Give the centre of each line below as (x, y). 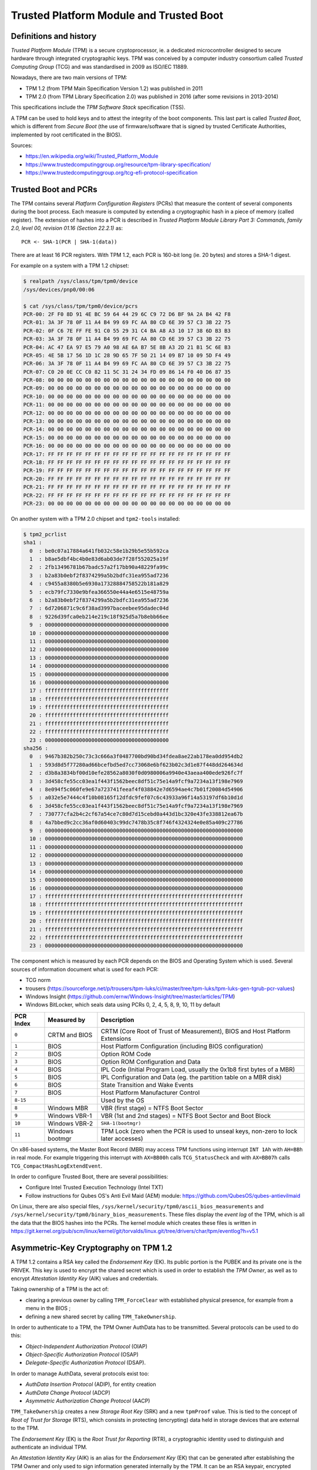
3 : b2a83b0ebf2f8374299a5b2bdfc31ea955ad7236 (99, 575)
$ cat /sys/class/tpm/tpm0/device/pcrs (80, 306)
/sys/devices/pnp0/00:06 (59, 289)
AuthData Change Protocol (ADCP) (68, 1392)
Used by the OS (122, 1100)
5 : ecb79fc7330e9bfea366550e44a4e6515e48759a (99, 592)
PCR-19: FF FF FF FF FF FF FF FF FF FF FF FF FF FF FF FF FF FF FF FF (127, 471)
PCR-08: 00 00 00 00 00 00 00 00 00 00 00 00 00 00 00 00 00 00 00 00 (127, 380)
